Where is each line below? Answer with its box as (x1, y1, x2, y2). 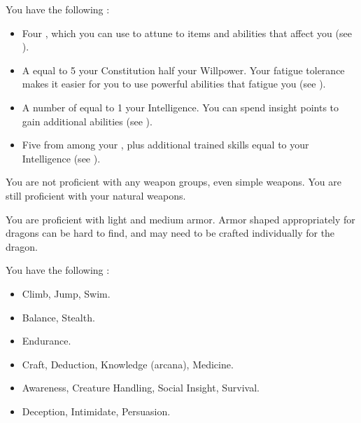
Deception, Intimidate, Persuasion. (22, 403, 171, 418)
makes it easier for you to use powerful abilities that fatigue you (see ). (22, 76, 326, 91)
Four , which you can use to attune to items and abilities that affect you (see (22, 25, 352, 40)
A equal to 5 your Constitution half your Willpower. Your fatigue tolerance (22, 62, 345, 77)
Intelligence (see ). (22, 151, 101, 165)
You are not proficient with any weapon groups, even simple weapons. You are (6, 174, 341, 189)
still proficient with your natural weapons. (6, 188, 186, 202)
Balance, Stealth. (22, 310, 95, 324)
